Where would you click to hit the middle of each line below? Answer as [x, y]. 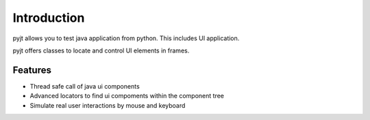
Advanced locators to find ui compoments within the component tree [127, 96]
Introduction [49, 18]
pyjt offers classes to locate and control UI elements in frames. [101, 50]
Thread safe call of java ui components [85, 86]
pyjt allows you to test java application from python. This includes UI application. [126, 38]
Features [32, 70]
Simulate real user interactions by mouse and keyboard [108, 105]
